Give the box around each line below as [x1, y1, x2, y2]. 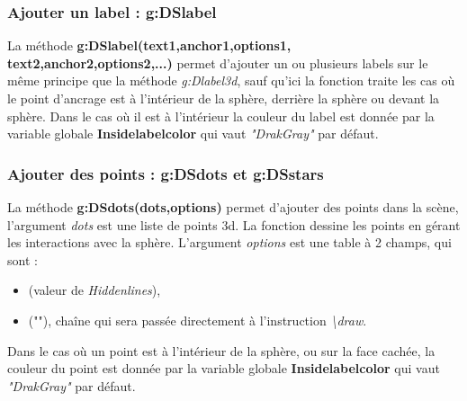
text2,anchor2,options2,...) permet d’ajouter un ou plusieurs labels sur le [7, 53, 428, 72]
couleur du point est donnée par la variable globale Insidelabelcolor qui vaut [7, 359, 440, 378]
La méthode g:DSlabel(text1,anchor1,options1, [7, 36, 292, 55]
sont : [7, 250, 38, 269]
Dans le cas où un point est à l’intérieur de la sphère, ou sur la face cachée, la [7, 341, 436, 360]
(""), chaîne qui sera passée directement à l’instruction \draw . [28, 310, 367, 329]
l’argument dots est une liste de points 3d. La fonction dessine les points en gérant [7, 215, 461, 234]
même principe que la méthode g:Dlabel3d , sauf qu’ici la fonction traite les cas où [7, 71, 455, 90]
